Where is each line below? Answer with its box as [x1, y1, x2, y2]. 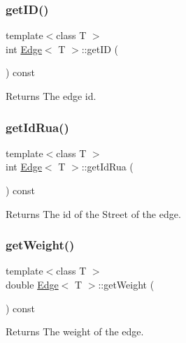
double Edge [6, 277, 59, 291]
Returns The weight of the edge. [6, 324, 144, 339]
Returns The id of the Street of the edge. [6, 206, 181, 221]
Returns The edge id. [6, 89, 96, 103]
